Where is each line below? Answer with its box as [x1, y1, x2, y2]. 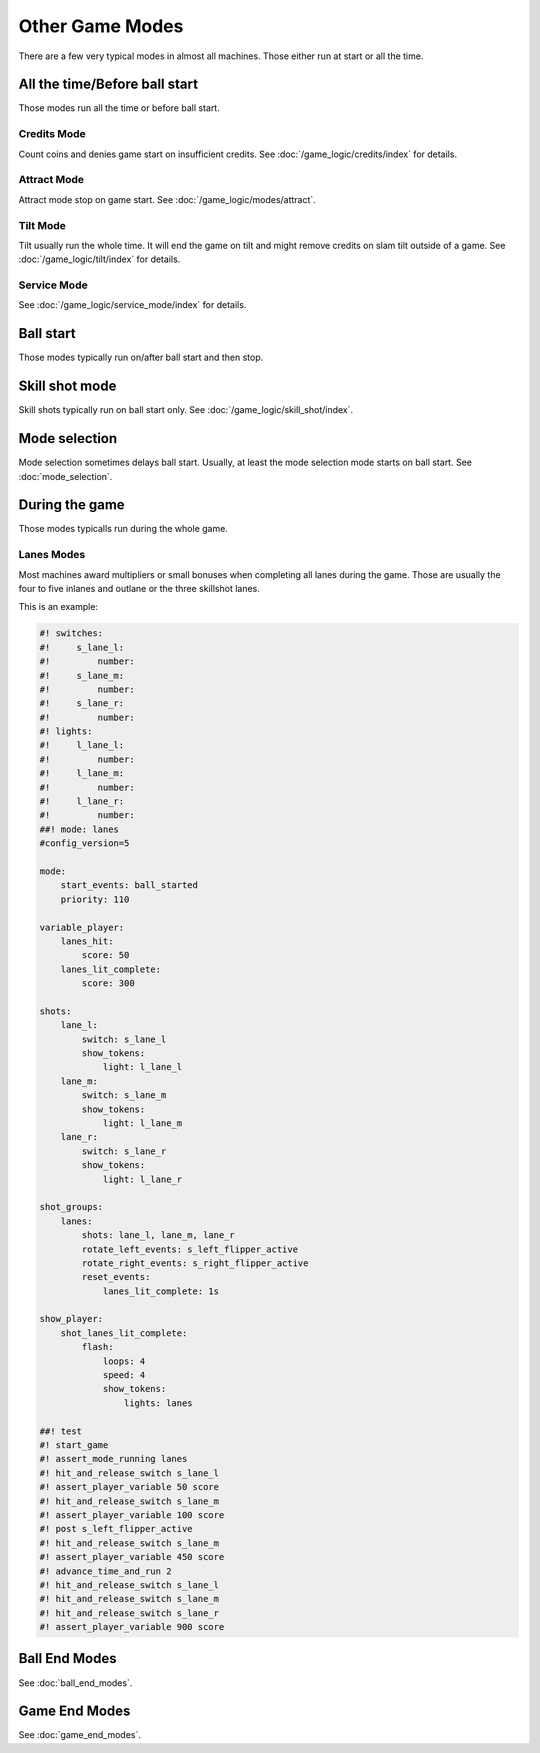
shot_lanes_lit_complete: [60, 1327, 188, 1339]
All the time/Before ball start [18, 76, 199, 93]
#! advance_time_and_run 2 [39, 1565, 172, 1577]
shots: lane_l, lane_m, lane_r [81, 1230, 235, 1241]
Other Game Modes [18, 15, 184, 37]
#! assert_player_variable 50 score [39, 1481, 220, 1493]
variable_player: [39, 921, 125, 933]
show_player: [39, 1313, 104, 1325]
